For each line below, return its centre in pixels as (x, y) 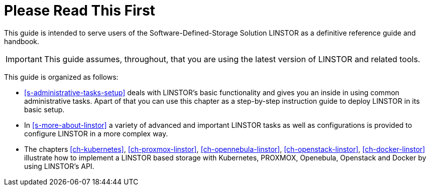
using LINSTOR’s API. (59, 166)
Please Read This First (80, 11)
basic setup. (44, 109)
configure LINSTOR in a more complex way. (96, 133)
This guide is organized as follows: (61, 77)
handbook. (22, 41)
